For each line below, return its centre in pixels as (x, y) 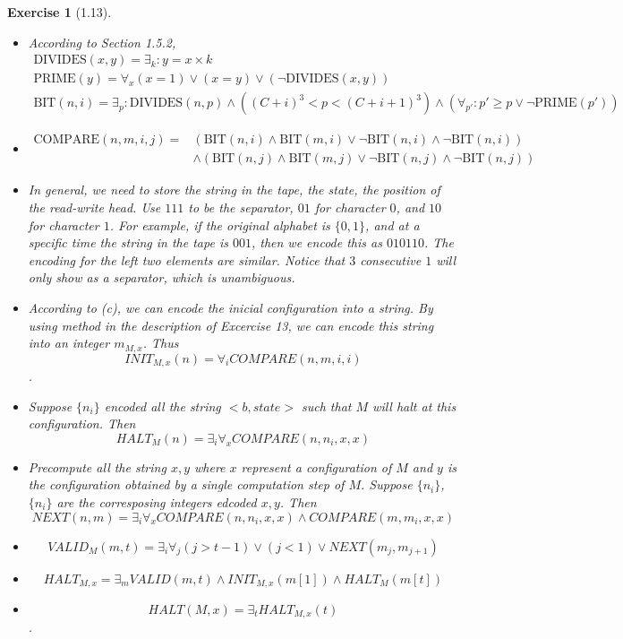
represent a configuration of (316, 466)
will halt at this (414, 406)
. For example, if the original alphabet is (220, 225)
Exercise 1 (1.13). (60, 12)
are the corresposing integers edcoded (157, 501)
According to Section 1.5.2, (102, 42)
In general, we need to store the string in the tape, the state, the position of (234, 190)
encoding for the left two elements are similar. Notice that (187, 259)
